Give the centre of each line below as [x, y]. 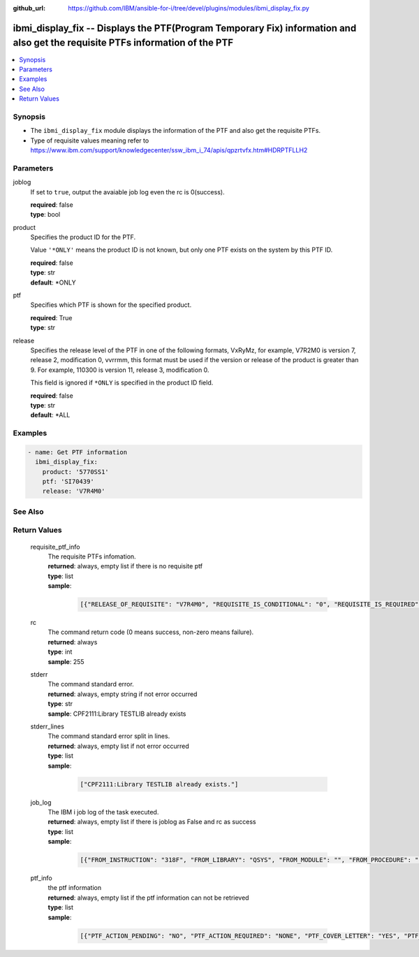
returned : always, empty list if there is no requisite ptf [125, 566]
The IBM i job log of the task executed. [103, 812]
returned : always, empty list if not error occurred [119, 746]
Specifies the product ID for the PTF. [83, 237]
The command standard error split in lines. [109, 736]
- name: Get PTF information [78, 452]
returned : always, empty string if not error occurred [123, 694]
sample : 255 [66, 661]
